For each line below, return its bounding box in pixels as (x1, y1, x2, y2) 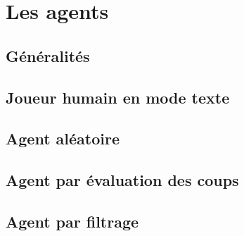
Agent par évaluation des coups (6, 169, 239, 191)
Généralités (6, 44, 90, 66)
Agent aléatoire (6, 128, 120, 149)
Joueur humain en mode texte (6, 86, 230, 108)
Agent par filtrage (6, 210, 139, 232)
